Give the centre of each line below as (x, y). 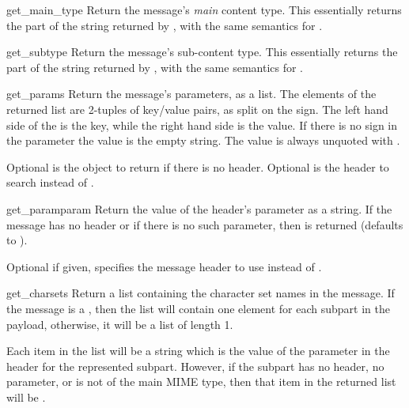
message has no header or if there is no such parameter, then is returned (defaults (205, 224)
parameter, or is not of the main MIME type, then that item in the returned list (201, 382)
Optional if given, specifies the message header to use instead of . (164, 266)
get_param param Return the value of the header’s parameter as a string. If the (199, 208)
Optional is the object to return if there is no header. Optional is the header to (198, 166)
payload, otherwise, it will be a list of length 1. (120, 324)
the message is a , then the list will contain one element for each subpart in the (198, 308)
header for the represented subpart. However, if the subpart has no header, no (195, 366)
